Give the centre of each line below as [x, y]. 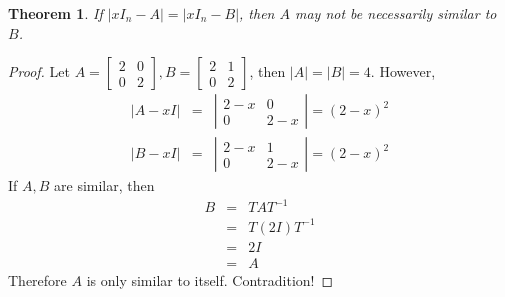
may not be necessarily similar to [395, 13]
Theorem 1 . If [55, 13]
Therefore [37, 279]
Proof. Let [39, 71]
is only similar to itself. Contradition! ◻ [210, 279]
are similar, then [104, 185]
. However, [403, 71]
